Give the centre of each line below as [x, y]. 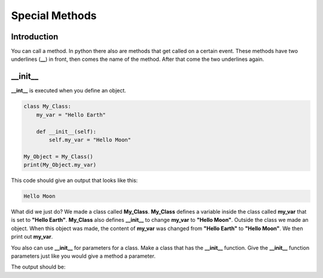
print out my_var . [32, 237]
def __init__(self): [66, 132]
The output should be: [38, 267]
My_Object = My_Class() [59, 156]
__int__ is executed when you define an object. [69, 91]
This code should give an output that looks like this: [74, 180]
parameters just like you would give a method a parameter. [83, 256]
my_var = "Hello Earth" [71, 115]
